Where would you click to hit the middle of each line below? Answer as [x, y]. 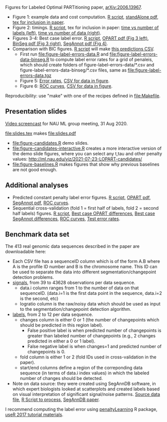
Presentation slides [36, 111]
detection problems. [33, 277]
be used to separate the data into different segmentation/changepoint [84, 272]
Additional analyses [37, 185]
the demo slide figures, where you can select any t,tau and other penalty [87, 153]
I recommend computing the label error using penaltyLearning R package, [81, 409]
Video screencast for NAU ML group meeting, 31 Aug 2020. [66, 123]
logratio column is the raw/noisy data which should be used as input [90, 304]
